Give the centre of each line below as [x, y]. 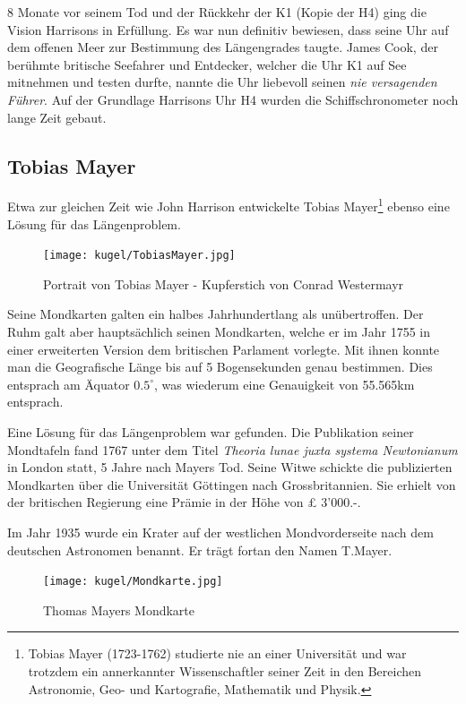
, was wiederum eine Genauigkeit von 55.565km [285, 384]
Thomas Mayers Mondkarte [119, 610]
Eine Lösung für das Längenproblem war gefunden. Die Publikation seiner [211, 432]
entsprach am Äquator [69, 384]
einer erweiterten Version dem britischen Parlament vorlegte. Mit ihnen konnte [224, 349]
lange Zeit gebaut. [57, 117]
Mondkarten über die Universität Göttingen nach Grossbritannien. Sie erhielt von [232, 484]
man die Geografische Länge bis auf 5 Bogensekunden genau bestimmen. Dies [220, 367]
